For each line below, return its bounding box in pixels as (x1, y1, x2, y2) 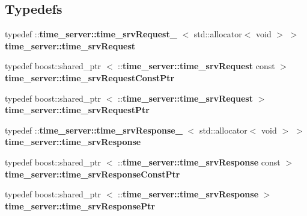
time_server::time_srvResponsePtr (5, 199, 156, 212)
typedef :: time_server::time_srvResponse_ (5, 123, 183, 136)
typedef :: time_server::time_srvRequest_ (5, 28, 177, 40)
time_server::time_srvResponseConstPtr (5, 167, 180, 180)
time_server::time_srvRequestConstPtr (5, 71, 175, 84)
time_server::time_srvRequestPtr (5, 103, 150, 116)
